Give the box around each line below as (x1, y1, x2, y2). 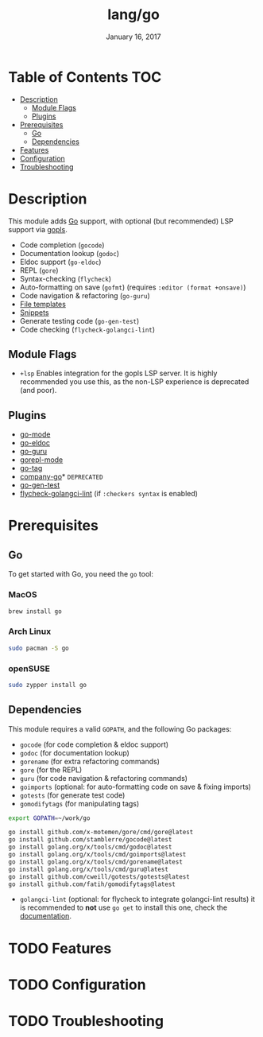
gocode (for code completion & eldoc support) (19, 740, 169, 749)
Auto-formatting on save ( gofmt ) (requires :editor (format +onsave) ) (19, 282, 246, 292)
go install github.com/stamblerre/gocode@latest (8, 836, 172, 844)
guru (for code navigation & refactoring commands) (19, 773, 188, 783)
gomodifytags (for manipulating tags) (19, 798, 140, 808)
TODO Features (8, 939, 112, 957)
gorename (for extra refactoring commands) (19, 756, 161, 766)
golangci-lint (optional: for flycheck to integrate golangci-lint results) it (19, 895, 256, 904)
